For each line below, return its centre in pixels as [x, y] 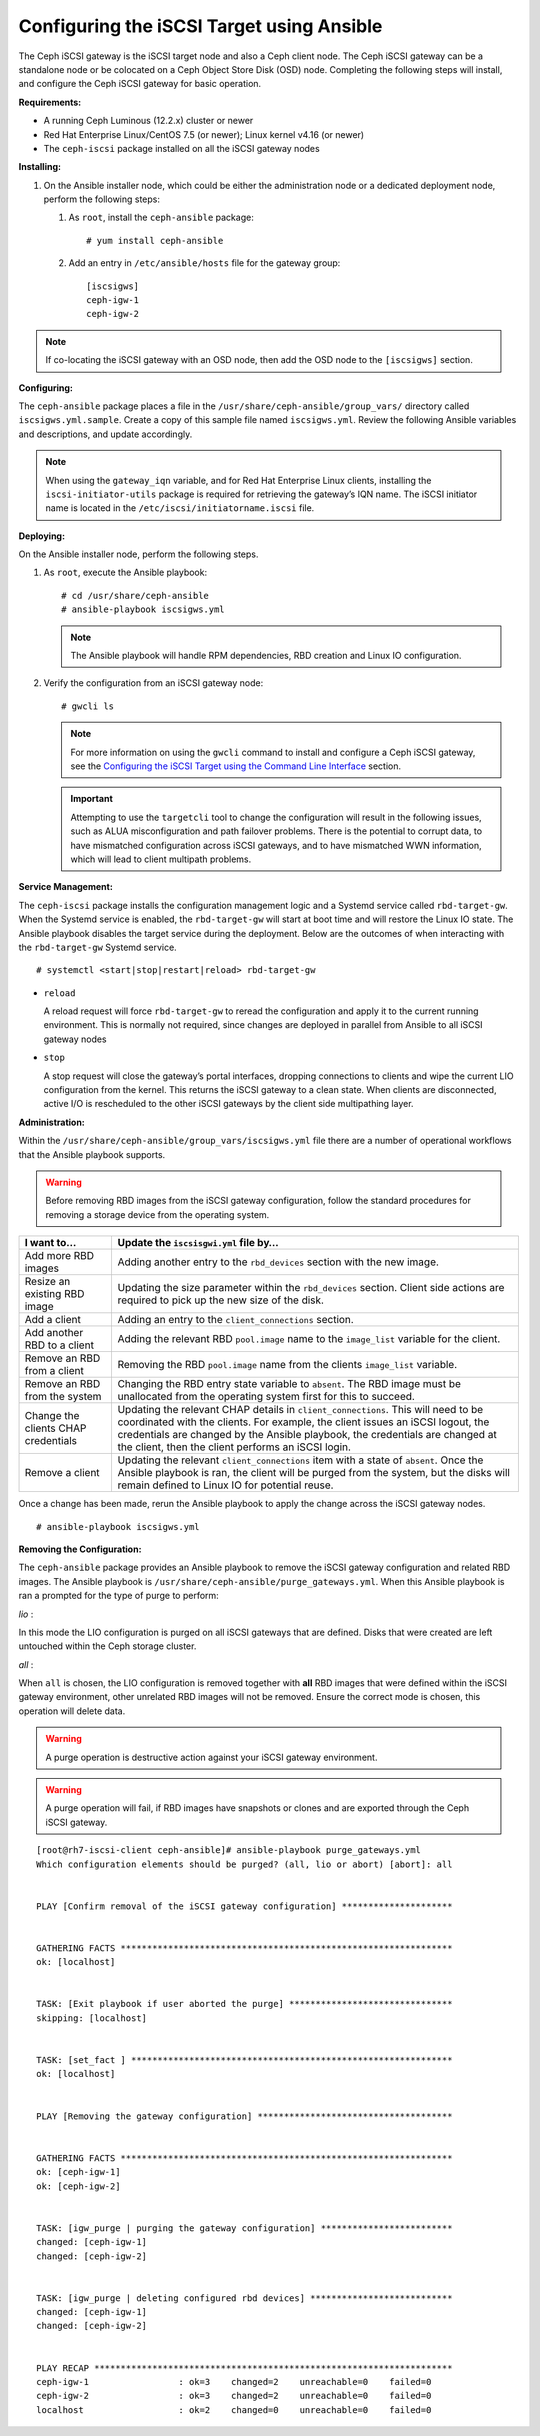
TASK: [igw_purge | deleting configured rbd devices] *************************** [244, 2298]
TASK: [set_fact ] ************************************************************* [244, 2060]
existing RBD [54, 1294]
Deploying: [41, 536]
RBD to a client [59, 1345]
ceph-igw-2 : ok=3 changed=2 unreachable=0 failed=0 [234, 2396]
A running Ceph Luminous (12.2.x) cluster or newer [148, 121]
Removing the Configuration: [80, 1549]
